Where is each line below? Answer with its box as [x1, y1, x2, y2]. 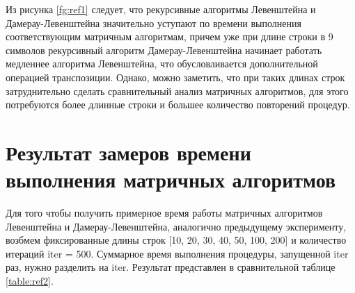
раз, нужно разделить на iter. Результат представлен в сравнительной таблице [6, 260, 336, 274]
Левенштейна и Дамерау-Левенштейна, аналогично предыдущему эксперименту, [6, 219, 347, 233]
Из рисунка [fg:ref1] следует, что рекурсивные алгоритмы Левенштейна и [6, 2, 316, 16]
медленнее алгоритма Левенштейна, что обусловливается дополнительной [6, 56, 318, 71]
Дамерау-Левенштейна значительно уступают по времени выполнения [6, 15, 301, 30]
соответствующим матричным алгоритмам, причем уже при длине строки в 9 [6, 29, 333, 44]
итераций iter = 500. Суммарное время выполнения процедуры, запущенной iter [6, 246, 349, 260]
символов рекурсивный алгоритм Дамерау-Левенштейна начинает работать [6, 42, 322, 57]
